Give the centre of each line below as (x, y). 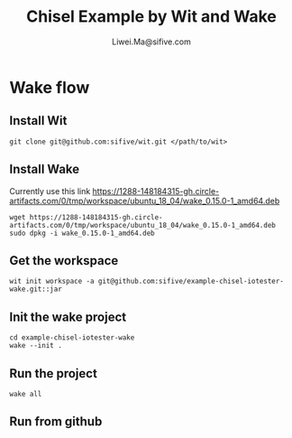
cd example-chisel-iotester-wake (72, 338)
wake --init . (36, 346)
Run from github (56, 422)
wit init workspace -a (52, 282)
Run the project (53, 373)
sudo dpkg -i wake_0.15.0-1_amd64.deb (82, 233)
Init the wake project (68, 317)
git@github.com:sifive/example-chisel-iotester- (191, 282)
